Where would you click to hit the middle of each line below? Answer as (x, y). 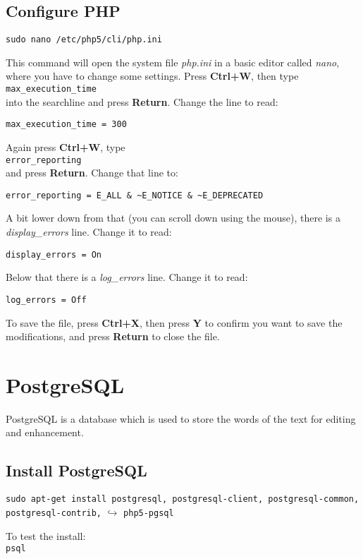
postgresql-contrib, (54, 513)
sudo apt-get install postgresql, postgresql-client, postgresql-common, (183, 499)
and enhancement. (45, 432)
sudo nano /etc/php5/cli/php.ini (84, 40)
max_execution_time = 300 (66, 125)
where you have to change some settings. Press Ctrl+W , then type (152, 76)
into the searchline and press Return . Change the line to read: (142, 101)
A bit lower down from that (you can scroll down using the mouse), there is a (173, 218)
